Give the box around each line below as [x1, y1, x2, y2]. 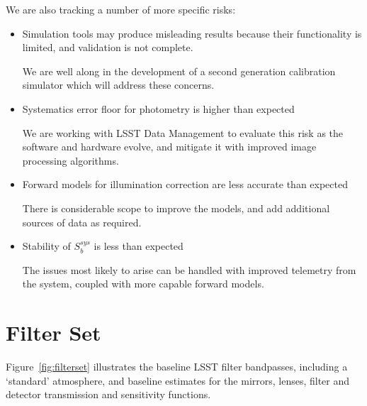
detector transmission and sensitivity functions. [6, 387, 211, 402]
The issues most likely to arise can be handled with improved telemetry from [22, 262, 356, 277]
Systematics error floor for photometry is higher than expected [22, 101, 295, 116]
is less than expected [94, 238, 183, 253]
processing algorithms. [22, 153, 119, 168]
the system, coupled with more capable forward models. [22, 276, 264, 291]
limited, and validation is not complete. [22, 40, 193, 55]
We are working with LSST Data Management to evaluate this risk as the [22, 125, 344, 140]
